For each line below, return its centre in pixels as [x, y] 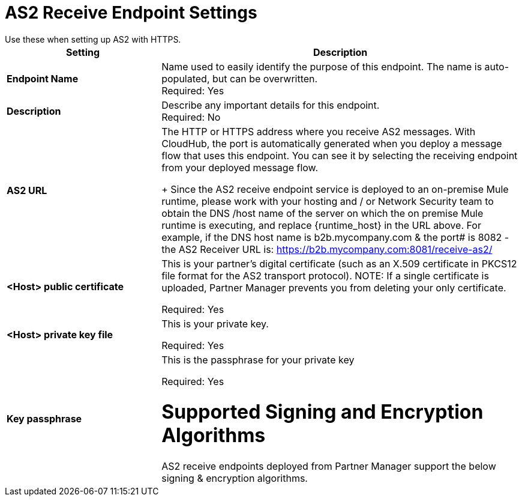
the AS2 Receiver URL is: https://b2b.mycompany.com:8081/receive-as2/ [327, 249]
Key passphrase [44, 419]
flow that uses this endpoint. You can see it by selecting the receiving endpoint [340, 155]
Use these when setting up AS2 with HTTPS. [93, 39]
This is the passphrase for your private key [258, 360]
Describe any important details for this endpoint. [271, 105]
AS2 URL [27, 190]
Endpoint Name [43, 78]
